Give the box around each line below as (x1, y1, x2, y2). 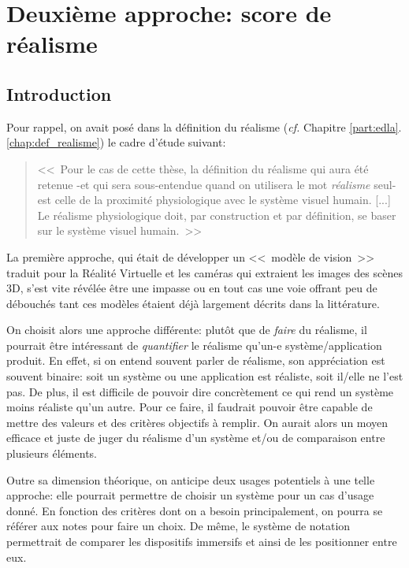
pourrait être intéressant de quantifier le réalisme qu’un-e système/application (6, 336, 382, 353)
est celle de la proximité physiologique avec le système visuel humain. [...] (37, 191, 391, 208)
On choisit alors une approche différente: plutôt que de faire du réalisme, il (6, 321, 367, 338)
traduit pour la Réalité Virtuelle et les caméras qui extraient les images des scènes (6, 264, 403, 280)
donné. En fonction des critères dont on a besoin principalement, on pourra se (6, 502, 383, 518)
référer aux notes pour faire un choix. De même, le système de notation (6, 518, 351, 534)
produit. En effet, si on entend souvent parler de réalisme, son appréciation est (6, 352, 385, 369)
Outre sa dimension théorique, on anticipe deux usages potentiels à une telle (6, 471, 375, 488)
